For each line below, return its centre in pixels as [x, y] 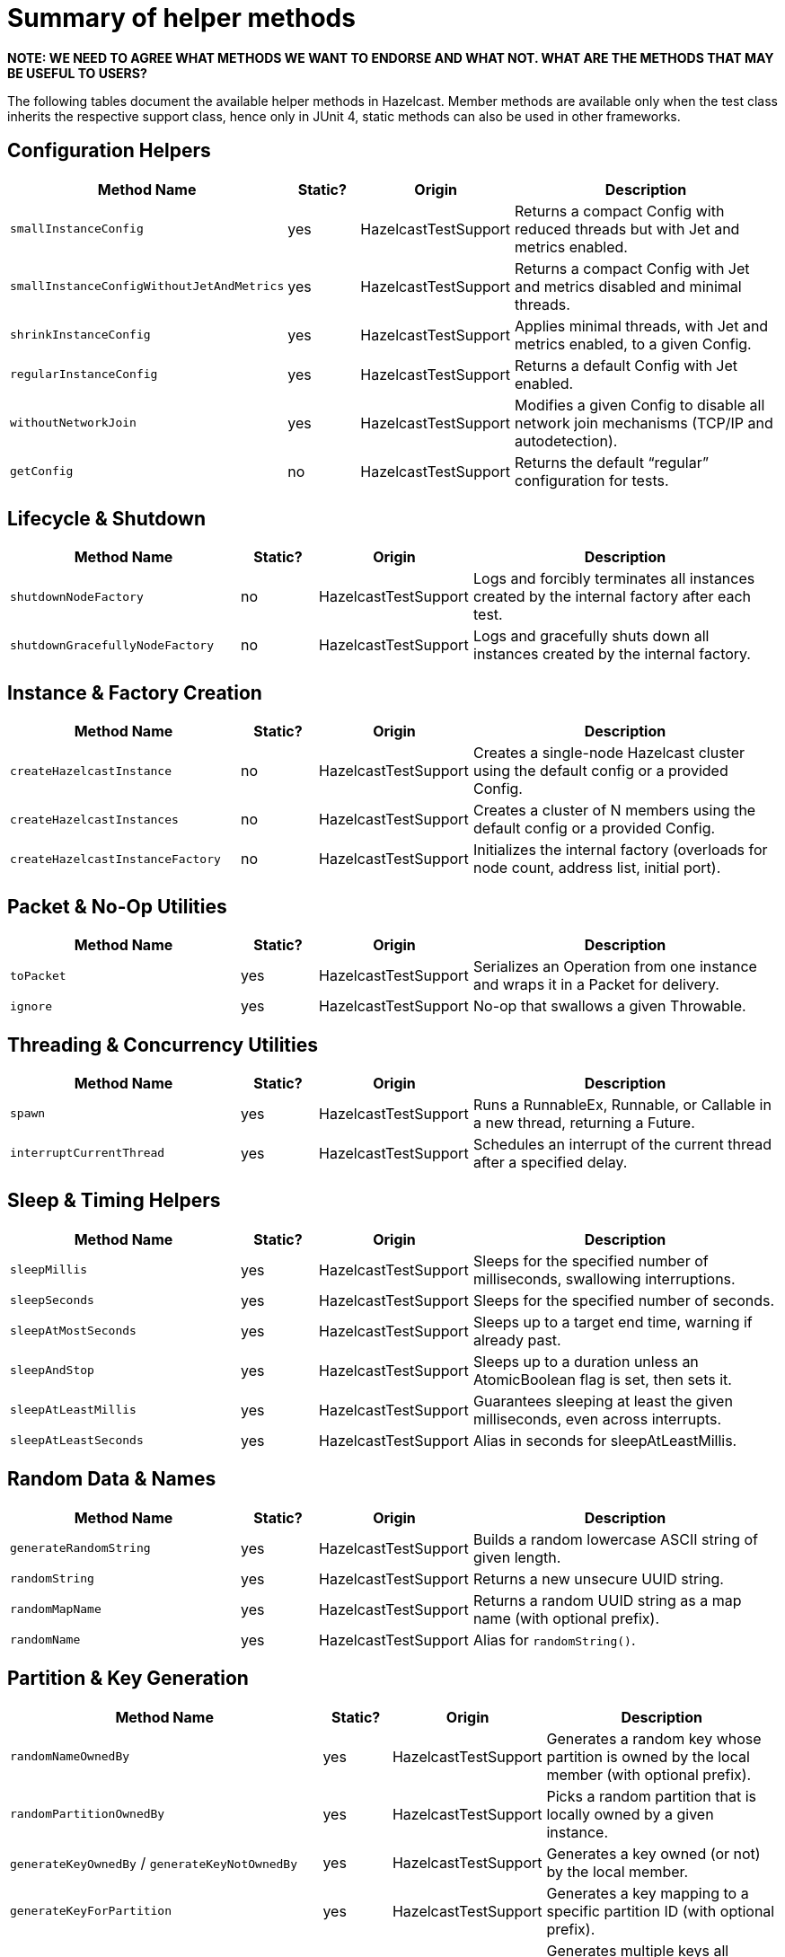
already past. [517, 1340]
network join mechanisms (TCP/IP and [644, 423]
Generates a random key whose [654, 1738]
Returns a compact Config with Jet [632, 268]
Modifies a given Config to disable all [640, 405]
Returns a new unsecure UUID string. [599, 1578]
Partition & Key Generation [128, 1679]
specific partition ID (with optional [661, 1911]
